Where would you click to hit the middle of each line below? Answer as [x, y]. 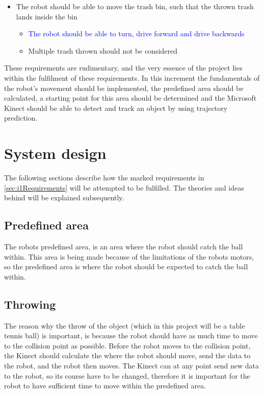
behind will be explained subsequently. [64, 198]
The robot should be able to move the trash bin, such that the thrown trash [135, 6]
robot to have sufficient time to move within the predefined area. [105, 386]
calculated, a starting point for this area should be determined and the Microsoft [130, 98]
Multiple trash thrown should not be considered [103, 50]
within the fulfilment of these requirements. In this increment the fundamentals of [132, 77]
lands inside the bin [47, 16]
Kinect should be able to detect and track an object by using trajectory [116, 108]
